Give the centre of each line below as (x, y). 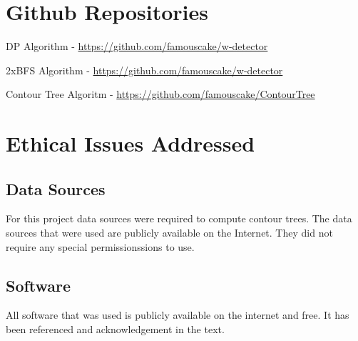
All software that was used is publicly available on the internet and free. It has (178, 315)
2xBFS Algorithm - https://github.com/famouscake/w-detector (144, 70)
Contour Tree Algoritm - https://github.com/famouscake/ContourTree (160, 94)
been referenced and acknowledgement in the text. (115, 329)
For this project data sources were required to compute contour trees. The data (179, 218)
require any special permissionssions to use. (100, 246)
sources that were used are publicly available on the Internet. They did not (169, 233)
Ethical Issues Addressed (131, 143)
